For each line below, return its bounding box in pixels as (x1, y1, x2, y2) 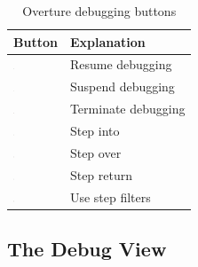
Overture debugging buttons (22, 2, 177, 20)
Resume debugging (69, 55, 172, 74)
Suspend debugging (69, 77, 175, 96)
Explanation (69, 32, 146, 51)
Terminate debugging (69, 99, 186, 118)
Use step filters (69, 187, 151, 206)
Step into (69, 121, 120, 139)
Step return (69, 165, 133, 184)
